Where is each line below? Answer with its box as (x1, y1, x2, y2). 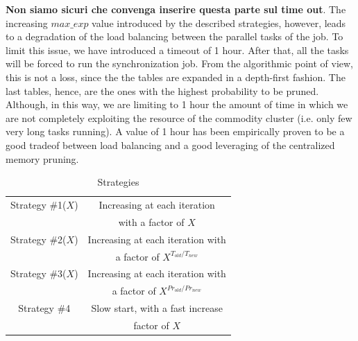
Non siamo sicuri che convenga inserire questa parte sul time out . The (6, 2, 346, 16)
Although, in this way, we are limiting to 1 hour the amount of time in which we (6, 97, 348, 112)
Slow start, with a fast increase (91, 301, 223, 315)
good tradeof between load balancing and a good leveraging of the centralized (6, 137, 335, 152)
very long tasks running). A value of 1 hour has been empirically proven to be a (6, 124, 345, 139)
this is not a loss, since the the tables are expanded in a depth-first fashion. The (6, 69, 346, 84)
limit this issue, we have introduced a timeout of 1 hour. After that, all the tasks (6, 42, 349, 57)
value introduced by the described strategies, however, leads (92, 15, 346, 30)
